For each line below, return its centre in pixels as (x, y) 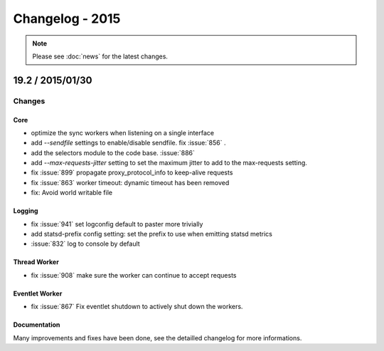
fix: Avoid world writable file (72, 193)
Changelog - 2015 (67, 19)
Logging (26, 211)
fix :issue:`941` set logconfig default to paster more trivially (117, 224)
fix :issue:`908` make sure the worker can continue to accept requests (134, 275)
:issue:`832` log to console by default (85, 244)
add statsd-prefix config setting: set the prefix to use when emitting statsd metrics (152, 234)
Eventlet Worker (38, 293)
